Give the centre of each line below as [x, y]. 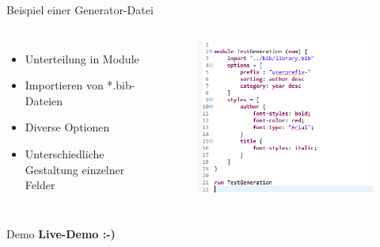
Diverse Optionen [67, 127]
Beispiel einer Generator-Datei [80, 9]
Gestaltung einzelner [75, 169]
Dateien [44, 100]
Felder [40, 185]
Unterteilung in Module [82, 58]
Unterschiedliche [65, 153]
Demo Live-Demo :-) [61, 233]
